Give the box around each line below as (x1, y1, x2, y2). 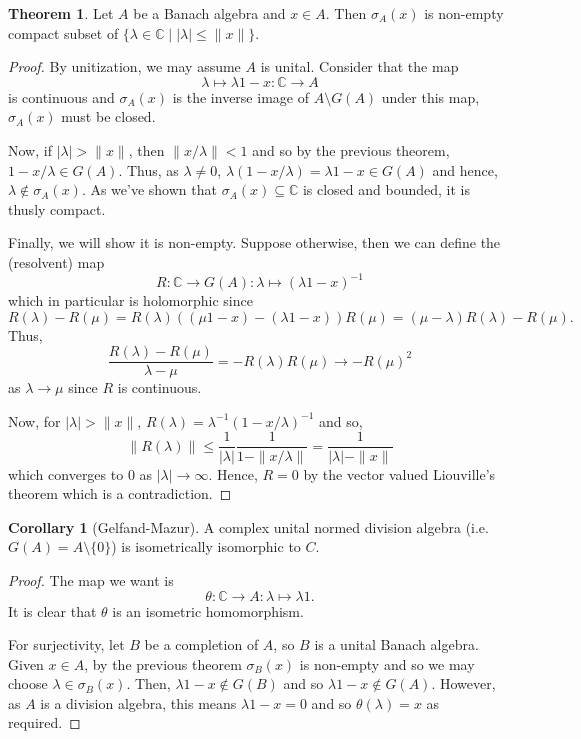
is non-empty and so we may (299, 653, 475, 674)
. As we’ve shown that (81, 179, 217, 200)
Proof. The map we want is (8, 569, 174, 590)
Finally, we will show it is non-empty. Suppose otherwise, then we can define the (8, 232, 501, 253)
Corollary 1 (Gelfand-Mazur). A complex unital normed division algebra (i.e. (8, 516, 489, 537)
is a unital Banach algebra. (314, 634, 479, 655)
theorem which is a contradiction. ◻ (8, 483, 232, 504)
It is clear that (8, 600, 97, 621)
